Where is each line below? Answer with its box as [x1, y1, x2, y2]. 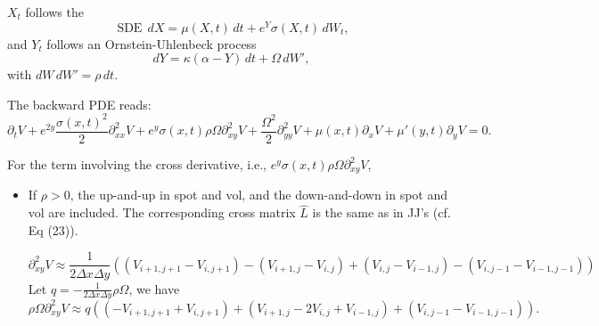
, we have [128, 279, 180, 297]
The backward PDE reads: [7, 94, 152, 113]
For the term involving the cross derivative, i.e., [7, 155, 267, 174]
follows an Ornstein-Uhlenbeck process [46, 34, 257, 53]
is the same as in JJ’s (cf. [312, 203, 451, 222]
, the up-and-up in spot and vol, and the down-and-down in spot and [70, 185, 448, 204]
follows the [25, 3, 84, 20]
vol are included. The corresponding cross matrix [28, 203, 296, 222]
